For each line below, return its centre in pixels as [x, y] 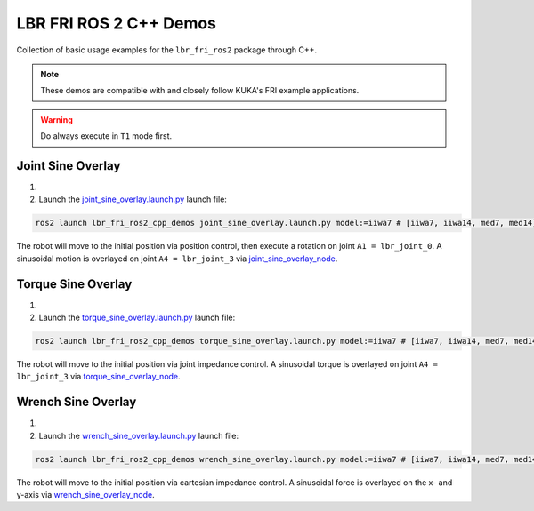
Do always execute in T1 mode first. [106, 136]
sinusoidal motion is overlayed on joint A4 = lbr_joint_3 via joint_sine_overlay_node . [177, 259]
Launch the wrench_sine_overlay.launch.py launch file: [139, 435]
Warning [57, 119]
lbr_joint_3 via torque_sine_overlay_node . [99, 377]
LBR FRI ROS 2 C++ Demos [117, 23]
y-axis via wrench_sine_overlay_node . [85, 495]
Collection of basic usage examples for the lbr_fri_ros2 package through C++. [167, 50]
